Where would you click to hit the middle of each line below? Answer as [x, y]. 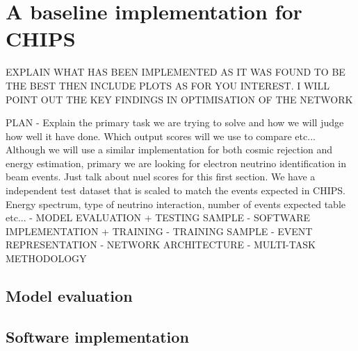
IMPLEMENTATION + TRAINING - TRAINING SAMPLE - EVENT [159, 231]
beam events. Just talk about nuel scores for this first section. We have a [161, 177]
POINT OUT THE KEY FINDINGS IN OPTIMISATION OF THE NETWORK [179, 99]
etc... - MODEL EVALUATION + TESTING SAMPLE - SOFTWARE [158, 217]
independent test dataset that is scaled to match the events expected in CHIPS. [176, 190]
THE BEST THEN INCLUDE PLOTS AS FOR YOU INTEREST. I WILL [168, 85]
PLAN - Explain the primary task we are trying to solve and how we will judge [175, 122]
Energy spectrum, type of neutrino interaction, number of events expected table [176, 204]
